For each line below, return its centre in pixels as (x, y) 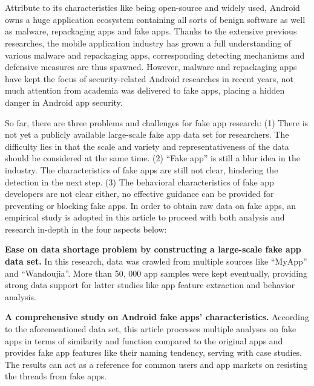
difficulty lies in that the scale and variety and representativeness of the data (147, 146)
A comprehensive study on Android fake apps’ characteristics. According (157, 317)
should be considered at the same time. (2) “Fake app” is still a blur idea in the (152, 158)
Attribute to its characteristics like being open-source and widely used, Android (152, 8)
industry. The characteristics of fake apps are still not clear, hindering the (142, 169)
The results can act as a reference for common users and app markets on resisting (156, 364)
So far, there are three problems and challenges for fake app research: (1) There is (157, 122)
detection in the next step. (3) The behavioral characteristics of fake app (139, 182)
